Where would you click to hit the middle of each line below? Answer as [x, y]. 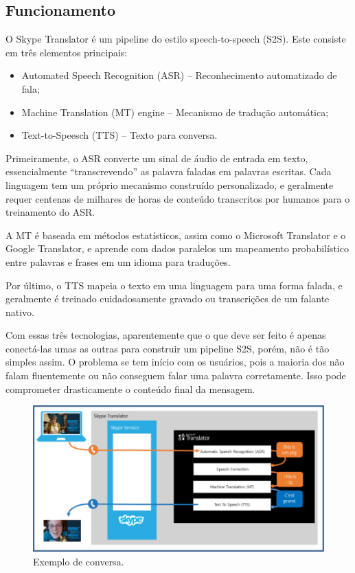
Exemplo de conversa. [79, 561]
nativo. [20, 312]
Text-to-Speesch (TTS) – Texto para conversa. [119, 135]
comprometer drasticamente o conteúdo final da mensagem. [130, 389]
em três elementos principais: [67, 52]
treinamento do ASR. [50, 212]
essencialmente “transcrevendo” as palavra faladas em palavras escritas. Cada [169, 171]
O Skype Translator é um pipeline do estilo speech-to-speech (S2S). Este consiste [176, 39]
